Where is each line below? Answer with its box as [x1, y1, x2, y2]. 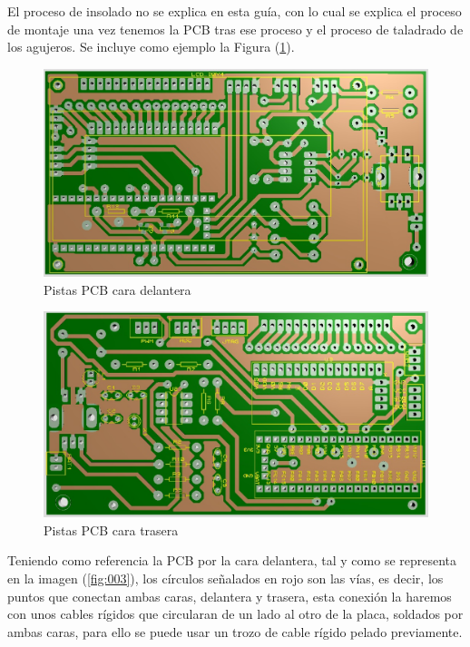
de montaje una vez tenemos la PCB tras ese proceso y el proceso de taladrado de [7, 19, 464, 38]
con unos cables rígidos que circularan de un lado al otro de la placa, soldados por [7, 604, 464, 623]
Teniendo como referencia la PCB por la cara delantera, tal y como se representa [7, 551, 457, 570]
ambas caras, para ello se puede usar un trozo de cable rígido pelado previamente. [7, 622, 463, 641]
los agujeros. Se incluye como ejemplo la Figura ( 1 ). [7, 37, 295, 56]
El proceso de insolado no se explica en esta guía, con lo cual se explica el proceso [7, 2, 462, 20]
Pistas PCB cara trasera [44, 520, 179, 539]
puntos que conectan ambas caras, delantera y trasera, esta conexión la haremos [7, 586, 452, 605]
